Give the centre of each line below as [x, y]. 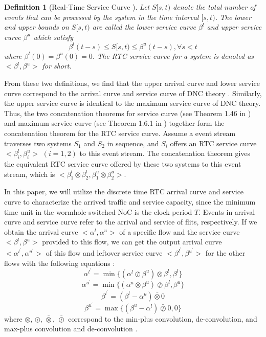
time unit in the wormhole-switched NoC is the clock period [98, 211]
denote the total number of [214, 7]
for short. [57, 66]
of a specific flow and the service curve [180, 231]
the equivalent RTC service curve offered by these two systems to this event [123, 164]
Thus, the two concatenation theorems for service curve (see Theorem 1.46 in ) [128, 113]
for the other [225, 253]
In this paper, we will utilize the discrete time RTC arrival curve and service [124, 192]
